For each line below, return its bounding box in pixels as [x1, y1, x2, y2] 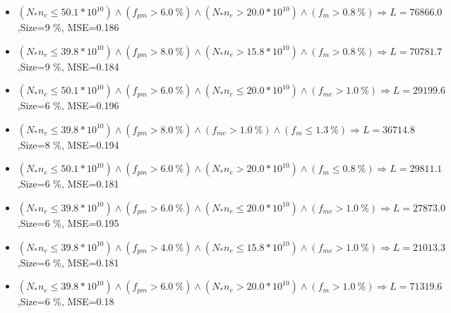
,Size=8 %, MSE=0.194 [17, 137, 119, 152]
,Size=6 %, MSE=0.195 [17, 215, 119, 230]
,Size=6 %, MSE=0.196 [17, 98, 119, 113]
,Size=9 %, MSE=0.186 [17, 20, 119, 34]
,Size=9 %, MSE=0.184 [17, 59, 119, 73]
